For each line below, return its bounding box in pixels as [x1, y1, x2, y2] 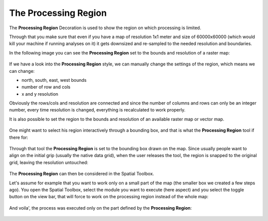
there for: [9, 134, 28, 140]
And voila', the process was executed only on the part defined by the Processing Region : [9, 205, 192, 211]
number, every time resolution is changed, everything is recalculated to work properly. [9, 107, 186, 113]
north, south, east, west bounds [21, 77, 87, 83]
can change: [9, 68, 35, 74]
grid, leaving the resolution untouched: [9, 159, 89, 166]
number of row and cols [21, 84, 70, 90]
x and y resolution [21, 91, 59, 97]
